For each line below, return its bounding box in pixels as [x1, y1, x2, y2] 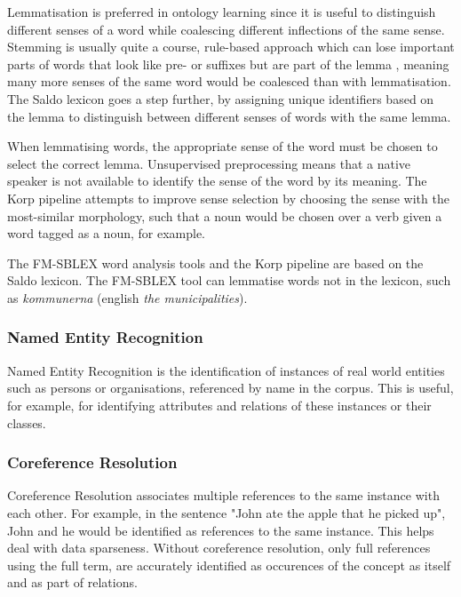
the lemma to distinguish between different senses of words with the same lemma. [7, 107, 451, 125]
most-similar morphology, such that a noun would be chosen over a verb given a [7, 206, 442, 225]
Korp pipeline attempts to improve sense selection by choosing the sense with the [7, 188, 449, 207]
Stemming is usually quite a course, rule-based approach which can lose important [7, 37, 455, 56]
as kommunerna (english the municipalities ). [7, 288, 248, 306]
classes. [7, 413, 46, 432]
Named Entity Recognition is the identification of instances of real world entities [7, 361, 445, 379]
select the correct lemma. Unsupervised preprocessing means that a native [7, 154, 411, 172]
